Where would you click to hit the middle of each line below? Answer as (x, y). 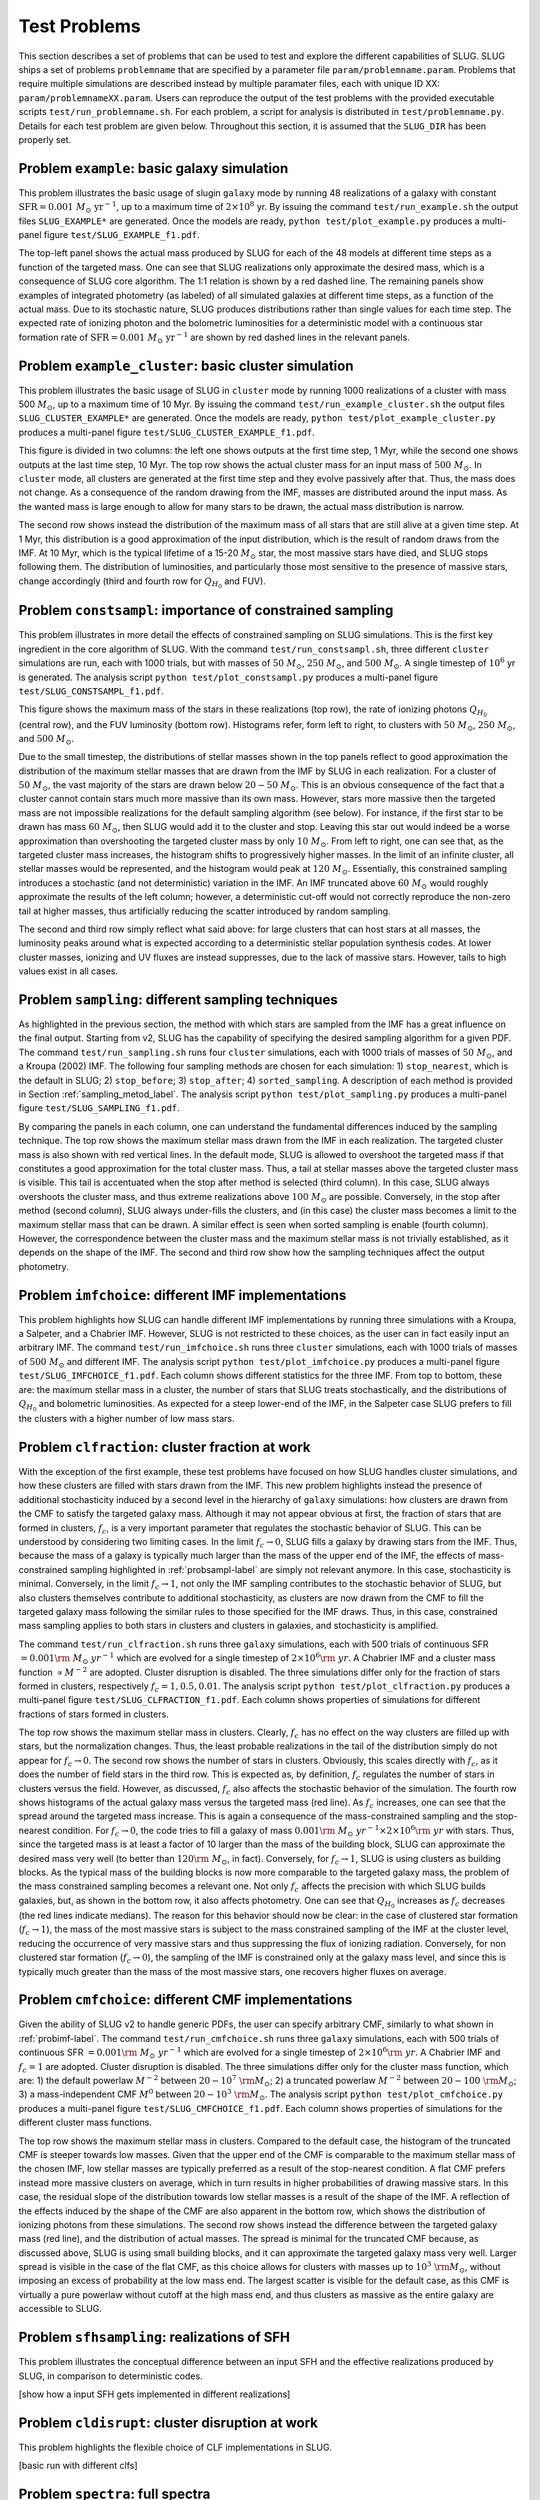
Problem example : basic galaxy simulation (153, 168)
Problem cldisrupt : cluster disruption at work (168, 2422)
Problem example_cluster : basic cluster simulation (186, 365)
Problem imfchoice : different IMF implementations (182, 1295)
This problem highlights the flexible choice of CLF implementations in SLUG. (175, 2447)
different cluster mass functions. (85, 2122)
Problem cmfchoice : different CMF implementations (185, 2000)
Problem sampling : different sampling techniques (178, 999)
